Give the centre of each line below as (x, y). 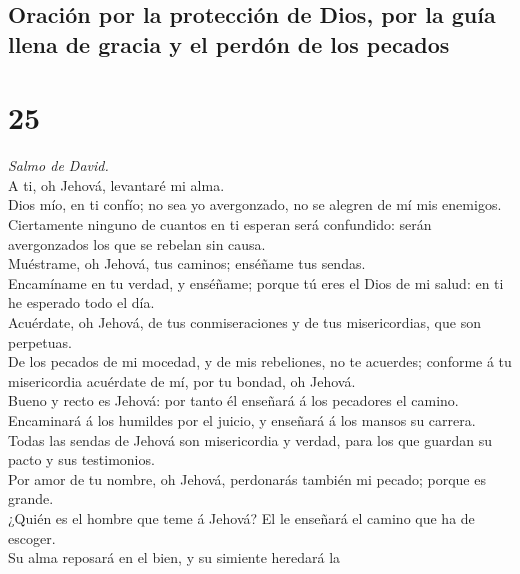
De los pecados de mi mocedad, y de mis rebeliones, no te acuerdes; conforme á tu (260, 361)
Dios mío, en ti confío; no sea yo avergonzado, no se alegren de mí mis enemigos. (255, 204)
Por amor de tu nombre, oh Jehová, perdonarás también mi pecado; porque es (247, 478)
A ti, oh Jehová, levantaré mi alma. (116, 184)
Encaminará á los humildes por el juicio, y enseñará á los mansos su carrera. (242, 420)
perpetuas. (40, 341)
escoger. (32, 537)
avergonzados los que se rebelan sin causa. (137, 243)
